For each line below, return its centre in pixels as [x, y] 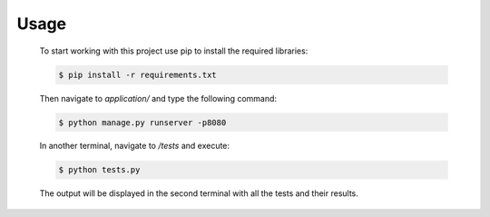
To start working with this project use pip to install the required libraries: [174, 51]
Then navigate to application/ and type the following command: [158, 98]
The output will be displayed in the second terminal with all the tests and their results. [199, 193]
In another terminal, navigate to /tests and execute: [135, 146]
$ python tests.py [99, 170]
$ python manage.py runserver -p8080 [142, 122]
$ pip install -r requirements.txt [137, 74]
